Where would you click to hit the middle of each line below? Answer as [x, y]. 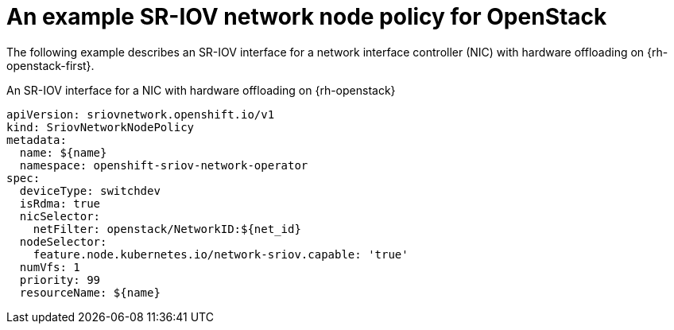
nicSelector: [60, 216]
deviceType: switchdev [90, 190]
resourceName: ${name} [90, 292]
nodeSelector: [63, 241]
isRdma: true [60, 203]
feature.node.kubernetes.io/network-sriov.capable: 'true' [221, 254]
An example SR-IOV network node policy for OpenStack [307, 17]
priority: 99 [60, 280]
